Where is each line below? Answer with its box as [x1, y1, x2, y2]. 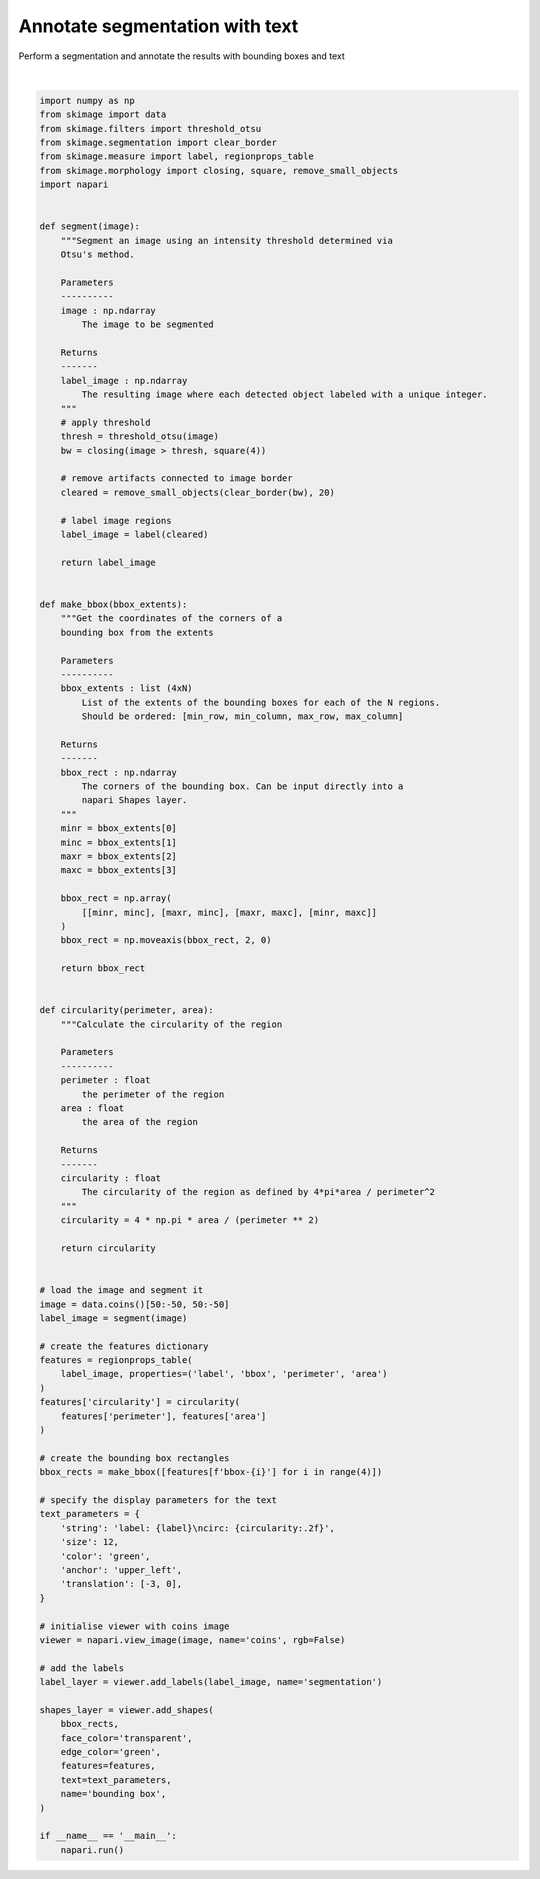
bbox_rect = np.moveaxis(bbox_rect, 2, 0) [60, 935, 272, 946]
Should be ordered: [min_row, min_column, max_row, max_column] [81, 711, 404, 722]
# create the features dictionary [39, 1340, 209, 1352]
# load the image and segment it [39, 1285, 204, 1296]
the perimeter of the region [81, 1088, 225, 1100]
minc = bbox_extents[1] [60, 836, 177, 848]
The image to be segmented [81, 319, 214, 330]
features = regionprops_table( [39, 1355, 194, 1366]
